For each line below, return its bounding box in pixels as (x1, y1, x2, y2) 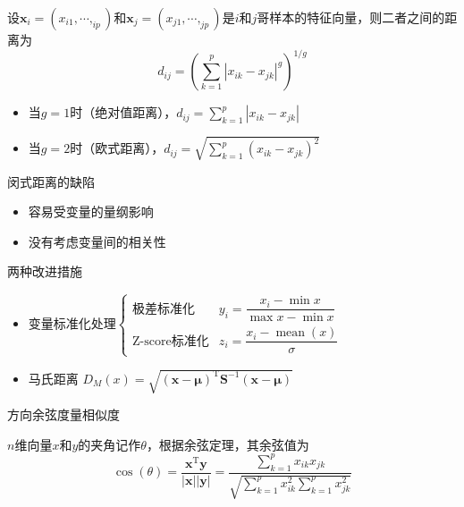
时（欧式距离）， (70, 139, 165, 157)
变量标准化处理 (28, 317, 116, 331)
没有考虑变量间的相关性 (28, 232, 166, 250)
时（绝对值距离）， (70, 103, 177, 122)
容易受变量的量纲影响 (28, 202, 154, 221)
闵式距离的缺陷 (7, 172, 95, 190)
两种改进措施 (7, 262, 82, 281)
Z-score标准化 (132, 334, 209, 348)
